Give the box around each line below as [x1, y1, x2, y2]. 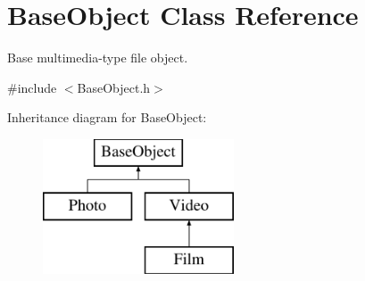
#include [7, 78, 57, 96]
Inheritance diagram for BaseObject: [7, 108, 207, 127]
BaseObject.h [77, 78, 151, 96]
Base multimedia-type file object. [7, 48, 188, 67]
